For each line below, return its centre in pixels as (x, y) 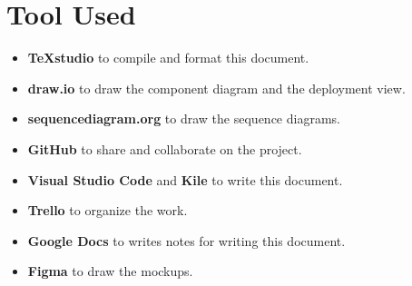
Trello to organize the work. (108, 210)
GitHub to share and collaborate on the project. (165, 148)
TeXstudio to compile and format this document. (168, 58)
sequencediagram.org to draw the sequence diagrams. (184, 118)
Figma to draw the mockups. (110, 271)
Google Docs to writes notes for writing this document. (186, 240)
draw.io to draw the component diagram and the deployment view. (216, 88)
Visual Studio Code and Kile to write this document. (185, 179)
